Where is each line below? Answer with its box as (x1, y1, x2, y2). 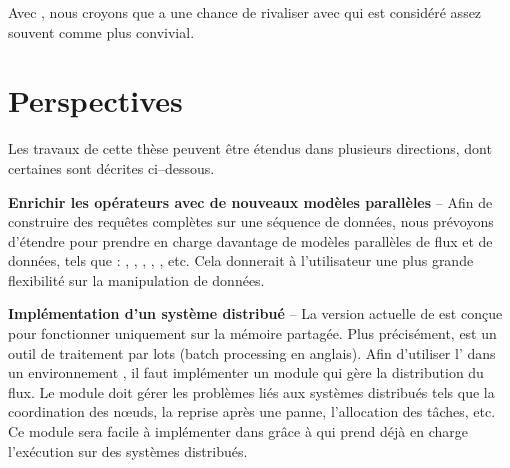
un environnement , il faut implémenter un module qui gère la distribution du (8, 362, 484, 383)
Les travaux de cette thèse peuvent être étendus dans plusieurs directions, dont (8, 138, 492, 159)
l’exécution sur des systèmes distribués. (8, 440, 248, 461)
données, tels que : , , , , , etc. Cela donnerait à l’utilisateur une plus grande (8, 250, 474, 271)
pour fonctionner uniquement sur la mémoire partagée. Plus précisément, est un (8, 323, 497, 344)
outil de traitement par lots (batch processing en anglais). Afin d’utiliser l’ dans (8, 342, 496, 363)
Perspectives (8, 80, 183, 121)
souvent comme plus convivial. (8, 21, 195, 42)
